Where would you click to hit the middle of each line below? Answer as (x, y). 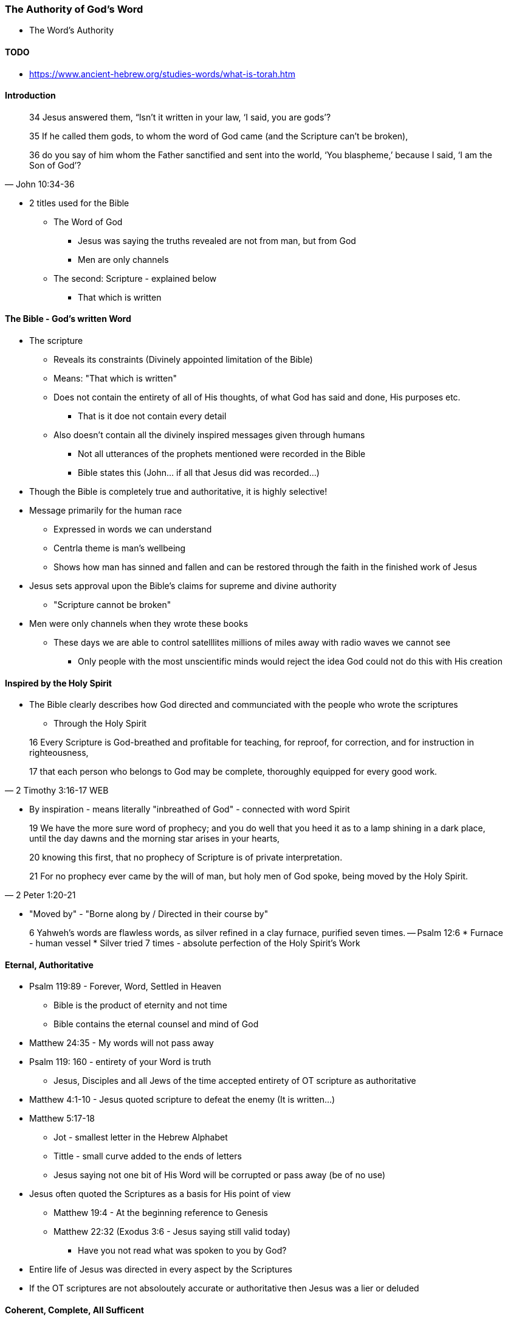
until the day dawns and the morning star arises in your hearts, (155, 839)
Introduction (30, 96)
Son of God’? (55, 165)
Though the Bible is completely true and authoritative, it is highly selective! (178, 492)
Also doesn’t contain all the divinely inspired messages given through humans (209, 435)
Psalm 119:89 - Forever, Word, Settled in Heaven (125, 987)
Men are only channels (123, 259)
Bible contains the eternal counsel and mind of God (156, 1024)
